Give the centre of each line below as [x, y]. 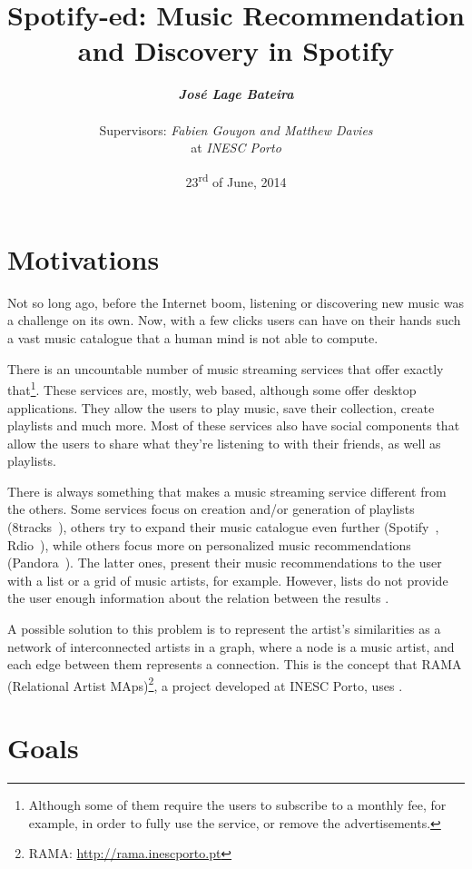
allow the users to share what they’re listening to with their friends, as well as [224, 443]
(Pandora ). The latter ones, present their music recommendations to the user [225, 563]
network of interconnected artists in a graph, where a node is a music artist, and [231, 646]
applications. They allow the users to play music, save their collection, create [221, 407]
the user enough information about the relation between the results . [198, 598]
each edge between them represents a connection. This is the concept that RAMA [235, 664]
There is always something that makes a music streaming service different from [227, 491]
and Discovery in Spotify [236, 50]
